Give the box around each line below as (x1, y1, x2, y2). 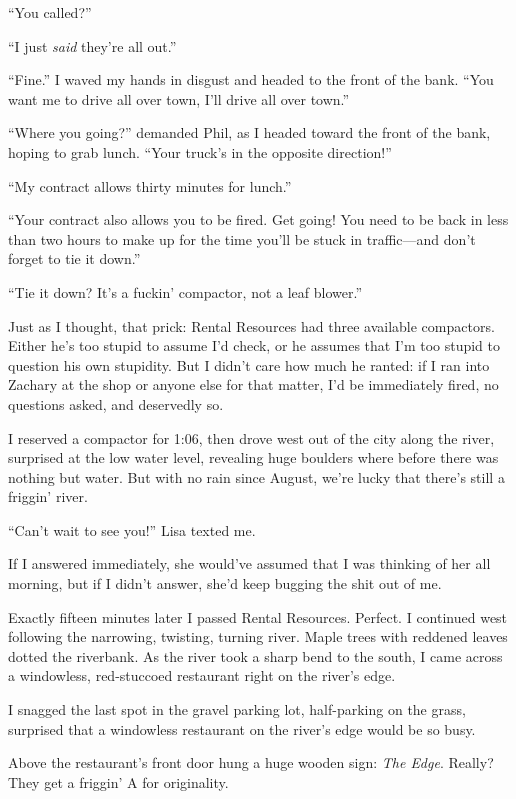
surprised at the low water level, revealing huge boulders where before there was (8, 447, 499, 468)
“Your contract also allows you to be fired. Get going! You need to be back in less (8, 209, 509, 230)
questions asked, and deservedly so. (8, 393, 224, 414)
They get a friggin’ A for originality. (8, 771, 229, 792)
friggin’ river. (8, 486, 88, 507)
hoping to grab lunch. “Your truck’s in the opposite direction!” (8, 141, 392, 162)
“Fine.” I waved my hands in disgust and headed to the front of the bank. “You (8, 69, 494, 90)
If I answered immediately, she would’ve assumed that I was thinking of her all (8, 553, 491, 574)
